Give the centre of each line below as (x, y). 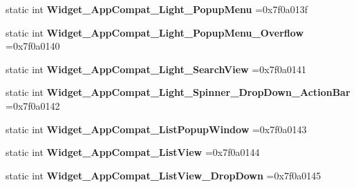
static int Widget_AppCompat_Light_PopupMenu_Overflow (155, 32)
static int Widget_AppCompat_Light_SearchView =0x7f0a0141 (156, 69)
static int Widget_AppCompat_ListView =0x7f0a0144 (133, 152)
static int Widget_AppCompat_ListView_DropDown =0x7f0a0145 (163, 175)
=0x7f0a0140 (33, 46)
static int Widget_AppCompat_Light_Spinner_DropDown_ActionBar (178, 92)
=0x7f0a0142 (33, 105)
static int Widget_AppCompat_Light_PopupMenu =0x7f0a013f (157, 9)
